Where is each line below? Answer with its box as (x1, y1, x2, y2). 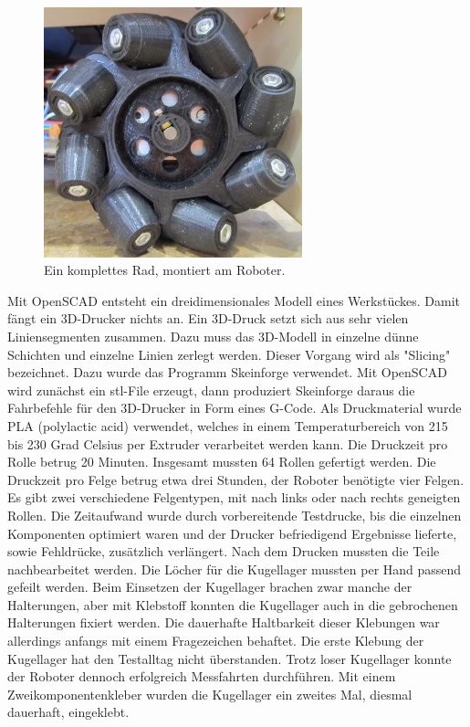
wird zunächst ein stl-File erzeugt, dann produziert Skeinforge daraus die (7, 380, 415, 399)
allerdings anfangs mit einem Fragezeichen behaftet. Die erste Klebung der (7, 631, 424, 650)
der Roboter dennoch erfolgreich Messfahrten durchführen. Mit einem (7, 667, 396, 686)
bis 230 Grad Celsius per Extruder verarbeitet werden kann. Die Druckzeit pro (7, 434, 448, 453)
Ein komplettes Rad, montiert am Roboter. (44, 260, 286, 279)
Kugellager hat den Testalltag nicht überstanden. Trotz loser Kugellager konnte (7, 648, 452, 668)
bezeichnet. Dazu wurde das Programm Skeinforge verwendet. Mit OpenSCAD (7, 363, 447, 382)
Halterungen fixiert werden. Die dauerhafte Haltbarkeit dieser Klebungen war (7, 613, 440, 632)
